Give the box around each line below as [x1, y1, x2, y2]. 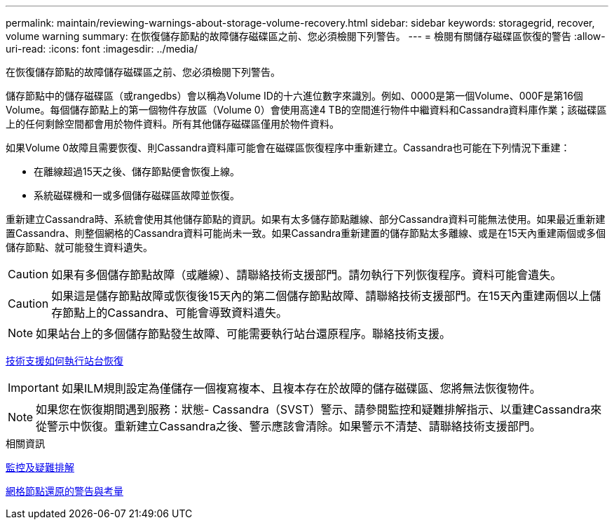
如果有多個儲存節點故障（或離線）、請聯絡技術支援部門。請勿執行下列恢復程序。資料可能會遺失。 [51, 268, 562, 282]
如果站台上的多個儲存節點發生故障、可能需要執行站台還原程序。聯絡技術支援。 [36, 327, 451, 341]
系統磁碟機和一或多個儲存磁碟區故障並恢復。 [34, 189, 240, 201]
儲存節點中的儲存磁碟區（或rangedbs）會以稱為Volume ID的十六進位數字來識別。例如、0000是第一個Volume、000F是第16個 [6, 90, 583, 102]
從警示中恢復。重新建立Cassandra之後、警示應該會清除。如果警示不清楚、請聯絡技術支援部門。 [36, 419, 541, 433]
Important [8, 381, 59, 395]
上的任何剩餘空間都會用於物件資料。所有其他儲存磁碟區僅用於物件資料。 [6, 118, 339, 130]
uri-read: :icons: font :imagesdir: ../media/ [6, 43, 198, 55]
